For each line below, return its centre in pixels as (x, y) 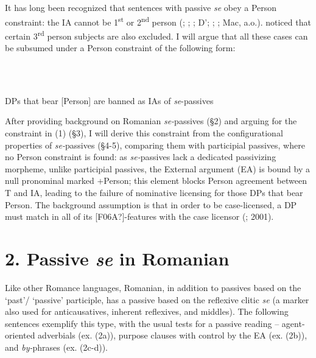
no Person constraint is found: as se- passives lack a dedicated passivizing (141, 157)
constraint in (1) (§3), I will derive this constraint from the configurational (144, 133)
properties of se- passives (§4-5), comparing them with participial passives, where (155, 145)
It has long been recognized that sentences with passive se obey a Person (141, 7)
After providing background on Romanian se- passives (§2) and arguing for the (151, 121)
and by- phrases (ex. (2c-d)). (56, 347)
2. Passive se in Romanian (117, 258)
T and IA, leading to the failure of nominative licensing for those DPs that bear (154, 193)
